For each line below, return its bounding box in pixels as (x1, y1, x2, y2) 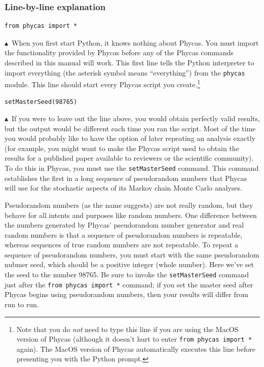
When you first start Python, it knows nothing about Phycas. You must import (12, 37, 259, 48)
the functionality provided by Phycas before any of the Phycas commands (5, 47, 234, 58)
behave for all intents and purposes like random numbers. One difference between (5, 209, 257, 220)
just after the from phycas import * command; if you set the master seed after (5, 279, 253, 289)
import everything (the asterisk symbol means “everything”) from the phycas (5, 67, 245, 78)
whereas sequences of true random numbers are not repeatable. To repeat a (5, 239, 238, 250)
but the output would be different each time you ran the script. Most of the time (5, 123, 256, 133)
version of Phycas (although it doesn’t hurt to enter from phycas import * (16, 334, 252, 344)
